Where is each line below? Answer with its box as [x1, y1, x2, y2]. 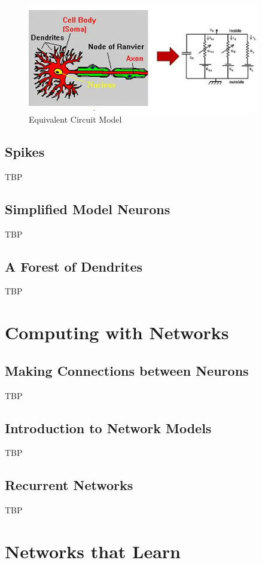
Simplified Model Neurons [5, 199, 170, 218]
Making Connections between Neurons [5, 361, 249, 379]
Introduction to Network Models [5, 418, 212, 437]
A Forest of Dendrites [5, 257, 143, 275]
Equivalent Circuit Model [29, 112, 122, 125]
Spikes [5, 142, 45, 160]
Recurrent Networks [5, 476, 133, 494]
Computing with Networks [5, 320, 229, 345]
